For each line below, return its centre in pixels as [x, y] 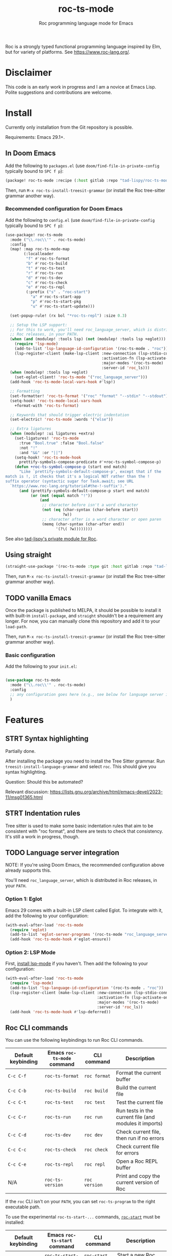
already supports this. [28, 870]
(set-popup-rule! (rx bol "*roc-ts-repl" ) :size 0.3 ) [68, 316]
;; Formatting [25, 392]
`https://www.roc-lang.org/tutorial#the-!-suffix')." [68, 486]
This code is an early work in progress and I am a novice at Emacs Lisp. [81, 87]
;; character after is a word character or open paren [101, 519]
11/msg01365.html [24, 797]
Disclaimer [29, 73]
